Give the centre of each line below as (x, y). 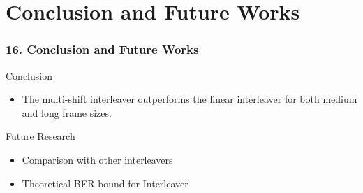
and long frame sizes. (67, 112)
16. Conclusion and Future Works (102, 49)
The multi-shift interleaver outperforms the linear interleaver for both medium (190, 99)
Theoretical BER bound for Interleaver (105, 183)
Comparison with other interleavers (97, 159)
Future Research (40, 136)
